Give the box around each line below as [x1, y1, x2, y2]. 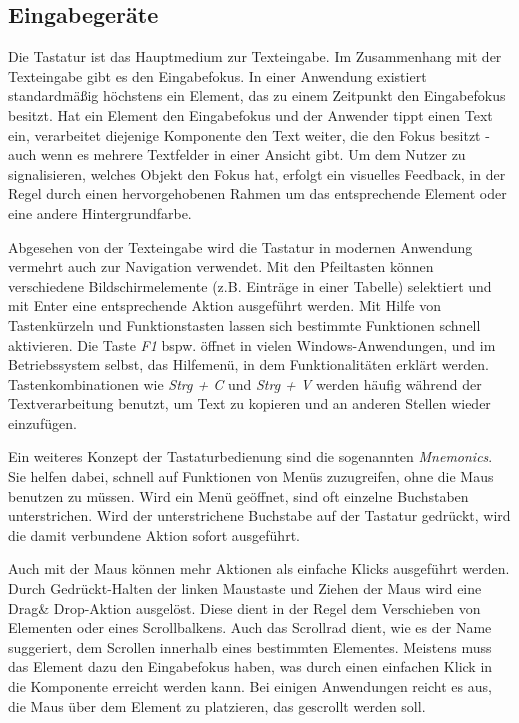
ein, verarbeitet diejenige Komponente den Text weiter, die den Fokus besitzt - [8, 124, 490, 145]
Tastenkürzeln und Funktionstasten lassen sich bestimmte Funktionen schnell [8, 314, 481, 335]
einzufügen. [8, 412, 77, 433]
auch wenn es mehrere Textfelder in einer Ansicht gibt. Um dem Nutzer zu [8, 144, 466, 165]
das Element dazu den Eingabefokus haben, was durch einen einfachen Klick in [8, 656, 493, 677]
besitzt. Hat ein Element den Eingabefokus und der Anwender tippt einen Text [8, 104, 493, 125]
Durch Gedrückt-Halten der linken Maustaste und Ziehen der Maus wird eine [8, 578, 482, 599]
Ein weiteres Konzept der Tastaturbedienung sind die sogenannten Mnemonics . [8, 446, 493, 467]
